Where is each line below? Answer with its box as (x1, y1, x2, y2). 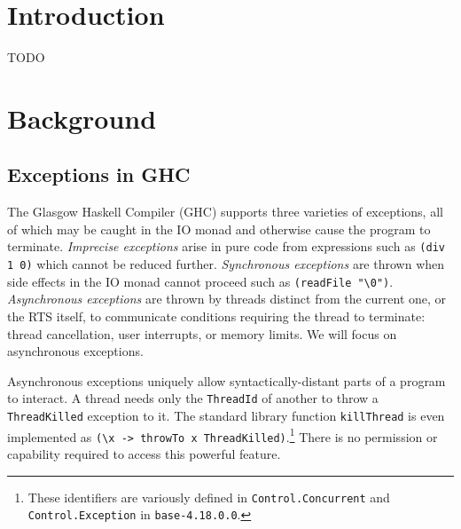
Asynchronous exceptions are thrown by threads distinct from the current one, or (7, 289, 447, 308)
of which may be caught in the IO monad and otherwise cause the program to (7, 219, 431, 238)
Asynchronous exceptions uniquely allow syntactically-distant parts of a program (7, 371, 446, 390)
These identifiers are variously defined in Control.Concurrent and (27, 487, 390, 506)
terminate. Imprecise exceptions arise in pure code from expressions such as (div (7, 237, 445, 256)
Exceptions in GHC (7, 161, 191, 188)
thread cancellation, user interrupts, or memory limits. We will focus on (7, 324, 397, 343)
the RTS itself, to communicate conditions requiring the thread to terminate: (7, 307, 426, 326)
